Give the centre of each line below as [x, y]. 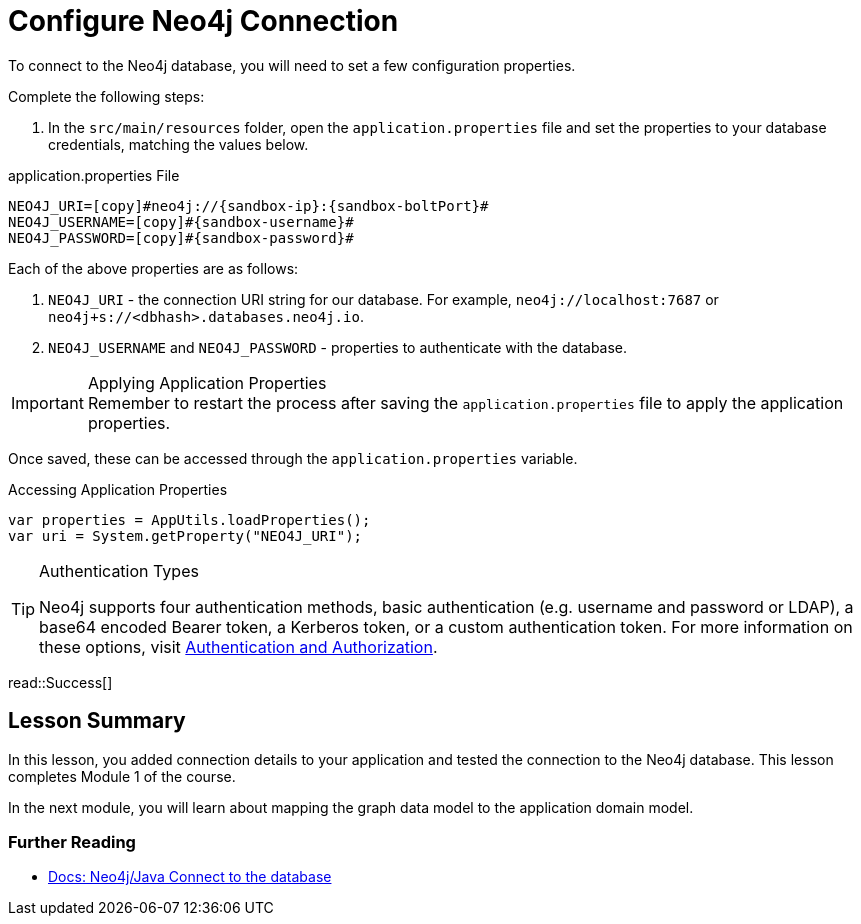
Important [47, 402]
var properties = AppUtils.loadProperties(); [189, 519]
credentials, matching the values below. [178, 144]
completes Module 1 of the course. [122, 776]
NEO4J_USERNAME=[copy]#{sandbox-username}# [181, 221]
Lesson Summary [97, 721]
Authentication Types [119, 570]
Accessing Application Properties [118, 489]
